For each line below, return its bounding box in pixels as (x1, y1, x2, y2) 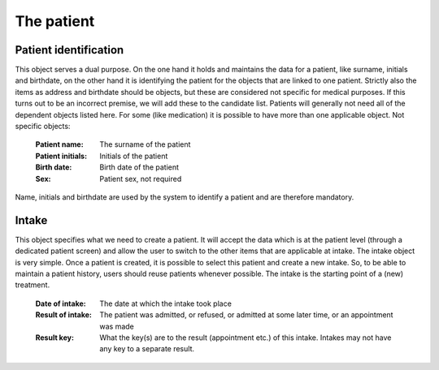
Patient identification (15, 43, 124, 57)
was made (99, 321, 134, 331)
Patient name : (35, 140, 85, 149)
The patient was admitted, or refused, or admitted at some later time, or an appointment (99, 310, 393, 320)
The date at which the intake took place (99, 299, 232, 308)
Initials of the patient (99, 151, 168, 161)
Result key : (35, 333, 75, 342)
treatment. (15, 280, 50, 290)
